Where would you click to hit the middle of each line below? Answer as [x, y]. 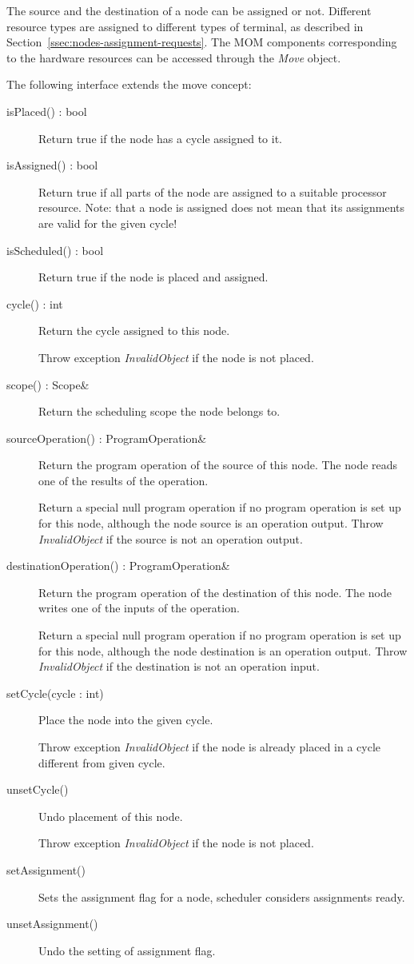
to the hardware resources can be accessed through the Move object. [174, 57]
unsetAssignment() [52, 924]
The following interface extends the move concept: [129, 84]
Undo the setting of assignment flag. [127, 950]
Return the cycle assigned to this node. [134, 331]
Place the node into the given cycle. [126, 720]
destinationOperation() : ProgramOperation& [118, 566]
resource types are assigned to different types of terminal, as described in [185, 26]
